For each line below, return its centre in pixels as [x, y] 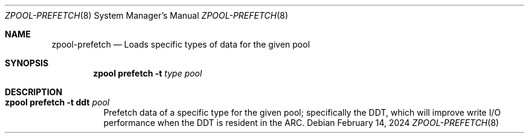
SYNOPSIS [27, 63]
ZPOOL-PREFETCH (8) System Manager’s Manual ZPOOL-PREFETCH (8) [147, 15]
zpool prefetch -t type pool [148, 73]
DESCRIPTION [34, 92]
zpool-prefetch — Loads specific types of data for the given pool [181, 44]
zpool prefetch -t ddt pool [57, 102]
